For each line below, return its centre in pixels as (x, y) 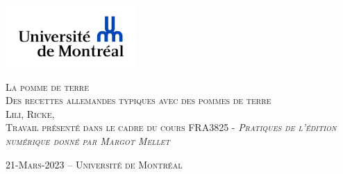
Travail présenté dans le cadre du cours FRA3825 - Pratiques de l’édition (171, 127)
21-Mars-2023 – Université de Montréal (94, 164)
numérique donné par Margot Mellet (88, 140)
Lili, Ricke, (30, 113)
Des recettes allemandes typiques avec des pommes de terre (139, 100)
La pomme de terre (47, 86)
